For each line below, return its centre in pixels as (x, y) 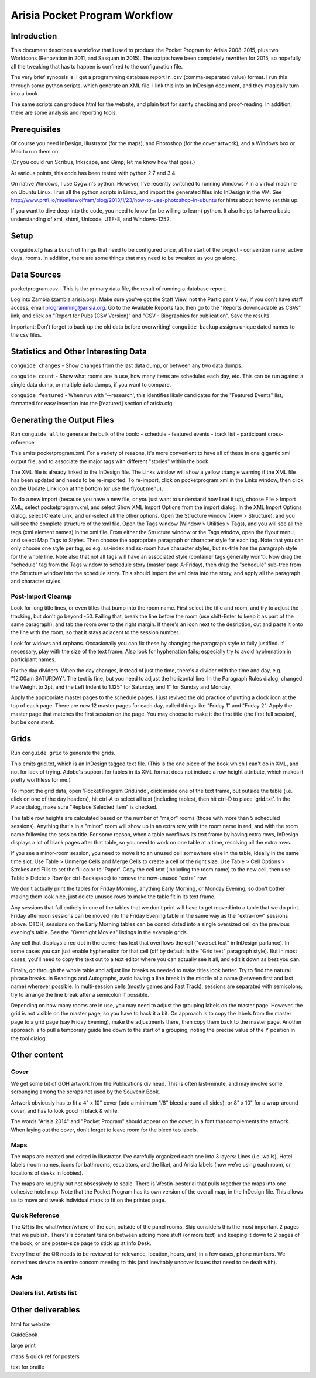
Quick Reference (35, 1215)
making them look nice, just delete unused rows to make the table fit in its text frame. (113, 897)
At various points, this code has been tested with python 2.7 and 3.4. (94, 173)
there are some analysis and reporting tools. (64, 112)
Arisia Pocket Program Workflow (92, 15)
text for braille (28, 1367)
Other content (37, 1055)
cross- (276, 434)
